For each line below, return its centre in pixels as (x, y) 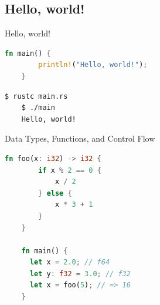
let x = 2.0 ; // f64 (70, 262)
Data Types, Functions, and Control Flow (80, 138)
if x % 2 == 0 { (70, 170)
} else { (55, 193)
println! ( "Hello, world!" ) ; (93, 65)
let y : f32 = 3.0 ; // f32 (80, 274)
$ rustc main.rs (36, 96)
